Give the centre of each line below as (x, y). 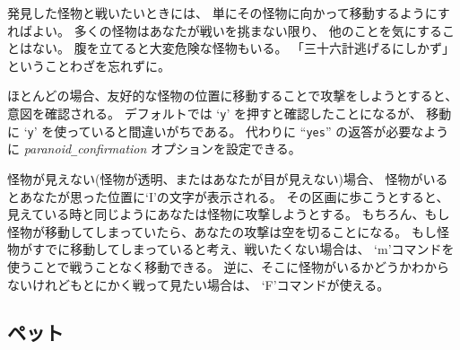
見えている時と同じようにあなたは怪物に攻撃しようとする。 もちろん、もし (229, 214)
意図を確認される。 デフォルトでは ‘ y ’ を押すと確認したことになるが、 (215, 113)
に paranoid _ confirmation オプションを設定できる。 (154, 149)
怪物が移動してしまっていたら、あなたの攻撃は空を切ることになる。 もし (222, 231)
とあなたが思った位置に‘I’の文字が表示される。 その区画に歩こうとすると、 (228, 196)
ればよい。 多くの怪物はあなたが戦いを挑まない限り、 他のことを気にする (225, 30)
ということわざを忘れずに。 (89, 65)
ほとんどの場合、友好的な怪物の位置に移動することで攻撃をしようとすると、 (233, 96)
